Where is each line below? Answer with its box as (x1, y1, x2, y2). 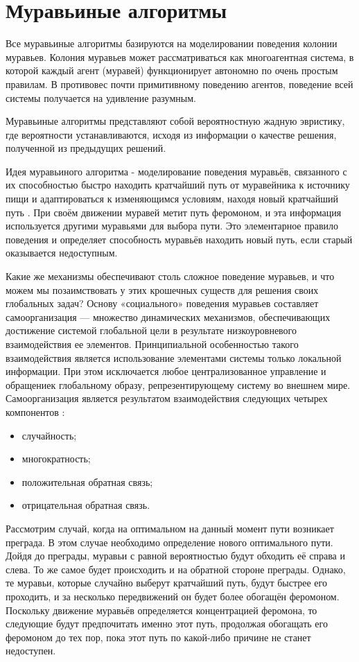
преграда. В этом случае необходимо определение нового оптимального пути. (6, 534, 333, 549)
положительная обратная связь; (21, 474, 153, 489)
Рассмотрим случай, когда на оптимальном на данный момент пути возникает (6, 521, 334, 535)
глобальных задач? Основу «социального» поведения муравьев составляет (6, 296, 319, 311)
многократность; (21, 451, 91, 466)
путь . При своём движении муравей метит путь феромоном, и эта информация (6, 204, 342, 219)
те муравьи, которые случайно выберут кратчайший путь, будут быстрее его (6, 575, 327, 590)
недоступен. (6, 643, 56, 658)
